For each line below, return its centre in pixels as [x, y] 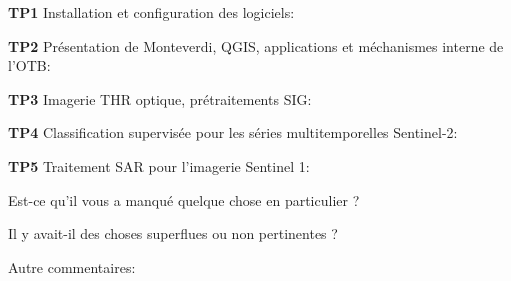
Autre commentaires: [72, 266]
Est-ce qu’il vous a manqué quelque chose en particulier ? [184, 199]
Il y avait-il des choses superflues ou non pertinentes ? [173, 233]
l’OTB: [29, 65]
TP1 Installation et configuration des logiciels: [151, 12]
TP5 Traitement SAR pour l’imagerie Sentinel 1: [159, 165]
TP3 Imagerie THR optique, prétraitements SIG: [160, 98]
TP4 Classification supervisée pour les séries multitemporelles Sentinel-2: [233, 132]
